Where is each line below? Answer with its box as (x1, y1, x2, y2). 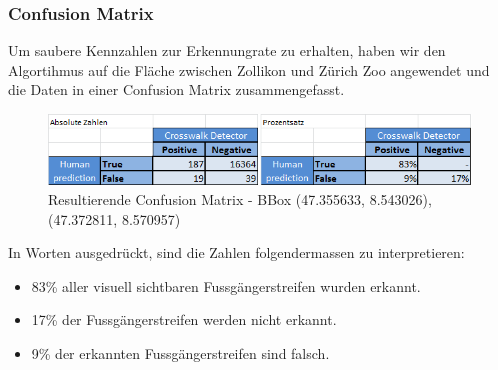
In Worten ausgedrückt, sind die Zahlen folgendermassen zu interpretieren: (8, 242, 465, 263)
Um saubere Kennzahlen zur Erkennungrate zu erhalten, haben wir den (8, 40, 446, 61)
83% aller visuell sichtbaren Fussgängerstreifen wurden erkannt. (31, 275, 421, 296)
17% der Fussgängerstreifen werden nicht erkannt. (31, 309, 337, 330)
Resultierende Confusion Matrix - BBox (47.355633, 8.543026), (48, 188, 432, 209)
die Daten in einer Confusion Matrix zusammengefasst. (8, 79, 345, 100)
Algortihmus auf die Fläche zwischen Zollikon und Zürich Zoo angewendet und (8, 59, 490, 80)
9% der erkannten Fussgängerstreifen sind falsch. (31, 342, 330, 363)
